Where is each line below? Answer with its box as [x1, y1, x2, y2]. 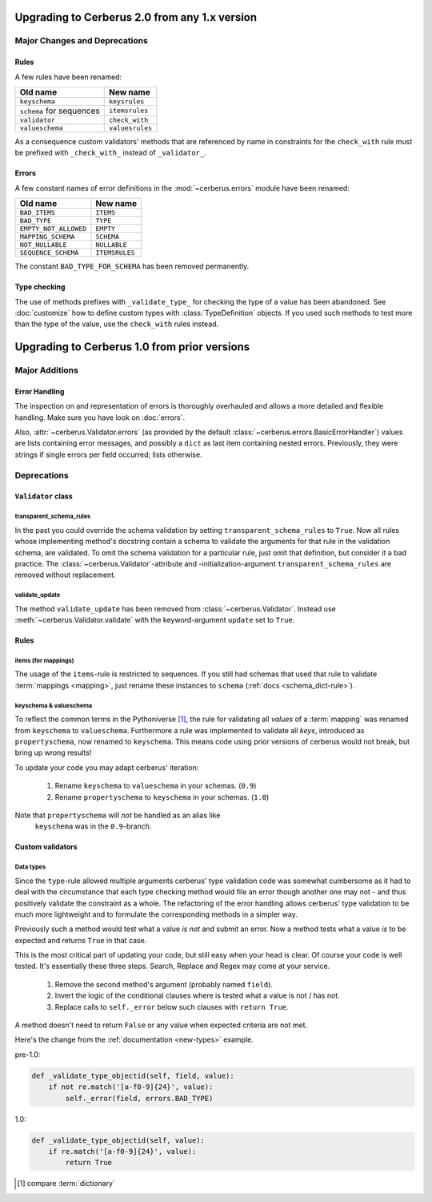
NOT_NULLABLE [19, 240, 67, 249]
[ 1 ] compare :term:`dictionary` [17, 1179, 116, 1188]
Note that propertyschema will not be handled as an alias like [14, 810, 221, 820]
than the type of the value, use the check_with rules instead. [14, 319, 219, 329]
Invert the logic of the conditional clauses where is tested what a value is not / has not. [54, 990, 340, 1001]
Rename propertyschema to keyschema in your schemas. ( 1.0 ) [54, 792, 270, 801]
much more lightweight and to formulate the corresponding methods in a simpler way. [14, 910, 298, 919]
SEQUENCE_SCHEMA [19, 248, 79, 257]
